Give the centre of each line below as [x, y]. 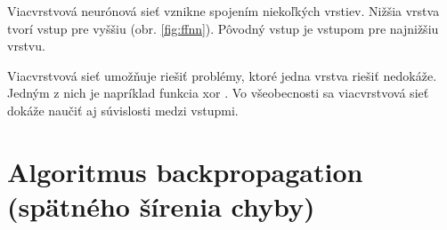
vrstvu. [26, 46]
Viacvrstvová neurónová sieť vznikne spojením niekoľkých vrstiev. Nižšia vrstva [223, 11]
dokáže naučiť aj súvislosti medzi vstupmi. [123, 110]
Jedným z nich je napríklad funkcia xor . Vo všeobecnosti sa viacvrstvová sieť [218, 93]
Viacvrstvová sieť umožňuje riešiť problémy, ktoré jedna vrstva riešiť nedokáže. [222, 75]
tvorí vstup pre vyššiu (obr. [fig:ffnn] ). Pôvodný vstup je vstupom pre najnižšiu [223, 28]
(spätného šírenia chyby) [161, 206]
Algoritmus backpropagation [185, 171]
